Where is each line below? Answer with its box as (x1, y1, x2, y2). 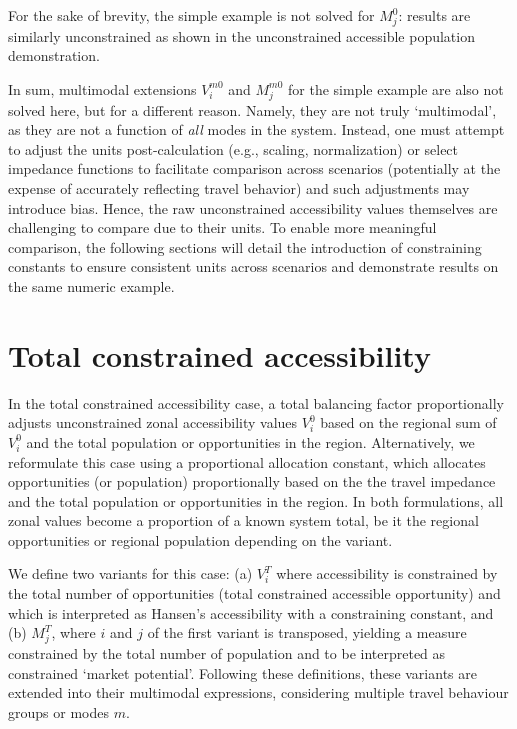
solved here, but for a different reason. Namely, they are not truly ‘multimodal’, (8, 99, 497, 120)
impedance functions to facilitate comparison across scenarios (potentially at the (8, 158, 501, 179)
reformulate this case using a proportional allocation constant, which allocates (8, 451, 486, 472)
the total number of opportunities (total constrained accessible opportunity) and (8, 583, 501, 604)
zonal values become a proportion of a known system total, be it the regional (8, 510, 479, 531)
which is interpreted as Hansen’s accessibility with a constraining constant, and (8, 602, 494, 623)
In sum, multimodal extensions (8, 78, 197, 99)
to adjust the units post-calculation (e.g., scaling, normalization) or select (8, 138, 459, 159)
